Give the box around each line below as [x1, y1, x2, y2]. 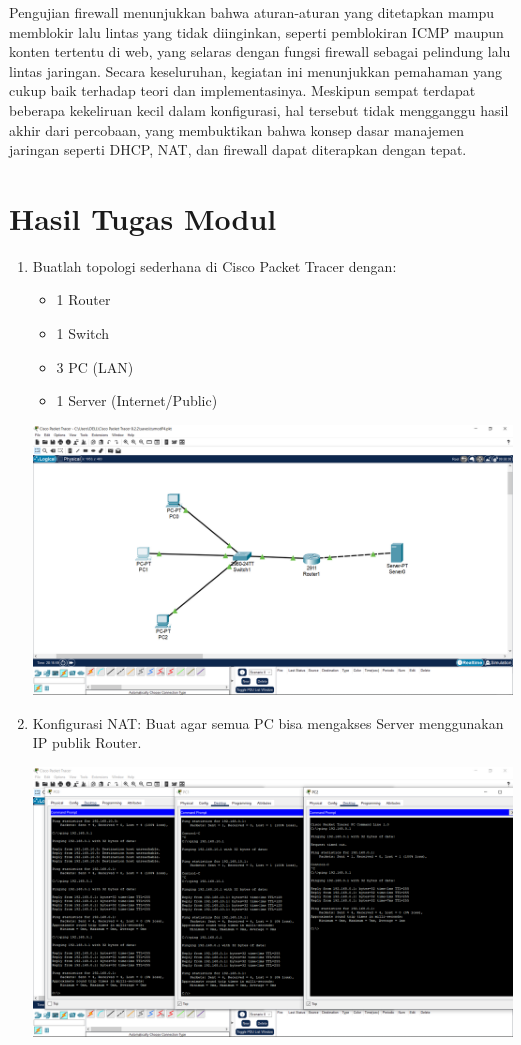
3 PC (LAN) [56, 356, 134, 377]
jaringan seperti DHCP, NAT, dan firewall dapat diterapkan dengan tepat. [9, 139, 467, 160]
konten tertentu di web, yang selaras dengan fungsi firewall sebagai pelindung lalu [9, 41, 511, 62]
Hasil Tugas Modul [9, 197, 277, 238]
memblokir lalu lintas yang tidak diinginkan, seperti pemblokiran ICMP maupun [9, 21, 504, 42]
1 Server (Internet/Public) [56, 390, 218, 411]
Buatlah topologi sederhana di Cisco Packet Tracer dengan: [32, 255, 397, 276]
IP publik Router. [32, 732, 142, 753]
